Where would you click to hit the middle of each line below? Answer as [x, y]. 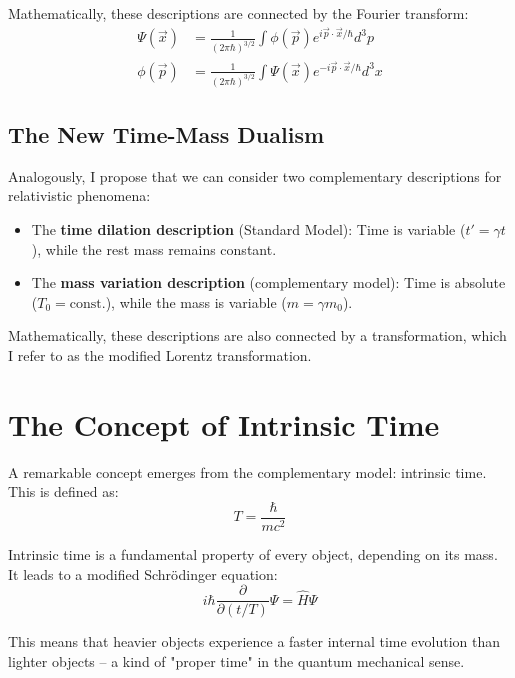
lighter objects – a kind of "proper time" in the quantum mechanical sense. [236, 660]
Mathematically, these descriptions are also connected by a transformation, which [257, 335]
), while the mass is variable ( [196, 301]
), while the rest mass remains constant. [154, 248]
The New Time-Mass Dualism [166, 134]
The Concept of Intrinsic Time [224, 423]
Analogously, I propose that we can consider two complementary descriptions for [255, 175]
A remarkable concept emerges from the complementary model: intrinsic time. [247, 471]
